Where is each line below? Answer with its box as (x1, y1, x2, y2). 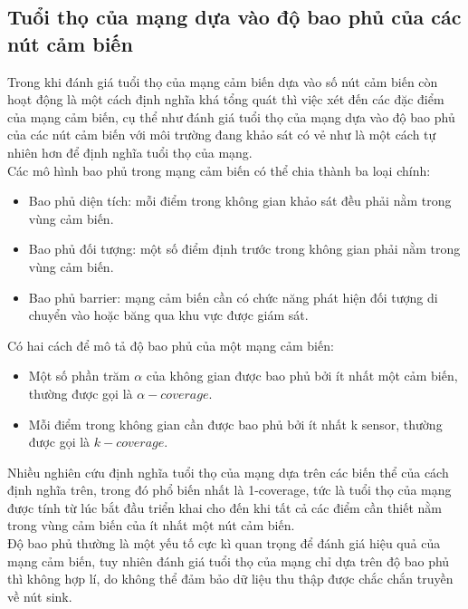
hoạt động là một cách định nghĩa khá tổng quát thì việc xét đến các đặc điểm (7, 90, 444, 109)
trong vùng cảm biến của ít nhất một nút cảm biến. (7, 516, 295, 535)
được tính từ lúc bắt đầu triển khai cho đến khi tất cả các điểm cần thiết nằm (7, 498, 442, 517)
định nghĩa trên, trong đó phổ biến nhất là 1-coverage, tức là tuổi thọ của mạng (7, 480, 452, 499)
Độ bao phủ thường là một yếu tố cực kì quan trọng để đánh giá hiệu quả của (7, 534, 441, 553)
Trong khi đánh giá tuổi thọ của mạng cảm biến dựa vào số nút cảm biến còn (7, 72, 438, 91)
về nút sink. (7, 586, 72, 605)
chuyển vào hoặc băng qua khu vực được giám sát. (28, 305, 309, 324)
